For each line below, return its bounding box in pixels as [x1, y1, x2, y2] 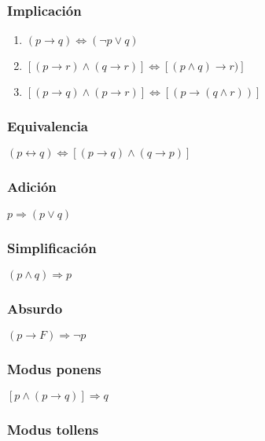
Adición [7, 177, 57, 197]
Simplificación [7, 237, 97, 257]
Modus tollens [7, 420, 99, 439]
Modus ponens [7, 359, 101, 379]
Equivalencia [7, 116, 89, 136]
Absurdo [7, 298, 63, 318]
